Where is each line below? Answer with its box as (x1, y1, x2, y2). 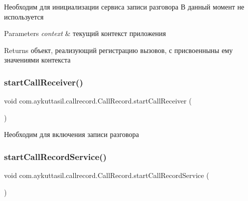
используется (4, 11, 44, 21)
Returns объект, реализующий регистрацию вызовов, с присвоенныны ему (4, 44, 233, 55)
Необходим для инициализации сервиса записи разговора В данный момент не (4, 1, 244, 11)
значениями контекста (4, 54, 71, 65)
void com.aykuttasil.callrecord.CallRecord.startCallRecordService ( (4, 170, 209, 180)
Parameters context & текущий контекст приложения (4, 28, 166, 38)
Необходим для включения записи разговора (4, 129, 139, 139)
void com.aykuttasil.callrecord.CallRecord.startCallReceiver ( (4, 95, 192, 106)
